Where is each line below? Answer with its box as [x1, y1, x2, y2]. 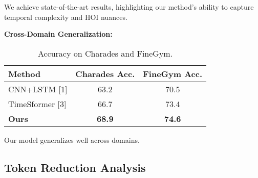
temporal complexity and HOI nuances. [4, 11, 127, 22]
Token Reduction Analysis [4, 159, 146, 175]
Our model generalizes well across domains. [4, 134, 140, 145]
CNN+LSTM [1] [8, 83, 68, 95]
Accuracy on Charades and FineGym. [37, 47, 173, 59]
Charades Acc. [75, 67, 135, 80]
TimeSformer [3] [8, 97, 67, 110]
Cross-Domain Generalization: [4, 29, 113, 39]
